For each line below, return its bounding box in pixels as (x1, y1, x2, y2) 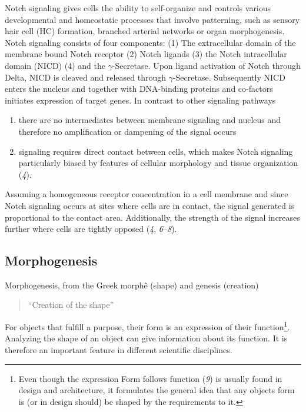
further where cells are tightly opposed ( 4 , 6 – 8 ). (5, 222, 177, 235)
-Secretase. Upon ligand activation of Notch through (112, 59, 301, 71)
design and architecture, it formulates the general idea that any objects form (18, 384, 295, 396)
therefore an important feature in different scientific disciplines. (5, 343, 232, 355)
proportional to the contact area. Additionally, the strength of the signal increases (5, 211, 300, 223)
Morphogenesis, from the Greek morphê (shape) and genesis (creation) (5, 278, 259, 291)
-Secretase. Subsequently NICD (172, 71, 285, 83)
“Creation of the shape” (28, 298, 114, 311)
